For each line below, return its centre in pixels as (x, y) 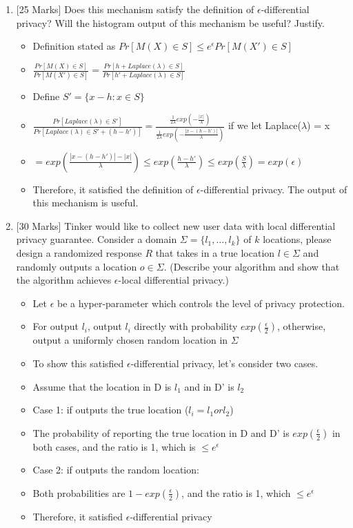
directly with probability (186, 326)
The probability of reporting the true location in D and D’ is (161, 432)
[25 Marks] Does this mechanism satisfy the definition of (135, 9)
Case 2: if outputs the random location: (116, 470)
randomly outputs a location (77, 266)
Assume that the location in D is (102, 386)
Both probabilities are (79, 492)
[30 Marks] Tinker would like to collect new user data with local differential (176, 225)
